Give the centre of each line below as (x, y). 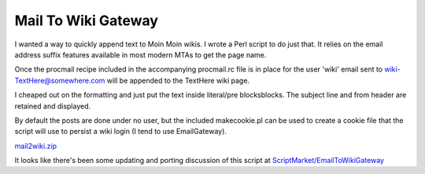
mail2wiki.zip (36, 146)
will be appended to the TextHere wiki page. (178, 80)
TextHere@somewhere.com (60, 80)
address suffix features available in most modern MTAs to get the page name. (140, 54)
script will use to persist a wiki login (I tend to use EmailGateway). (121, 131)
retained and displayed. (53, 106)
